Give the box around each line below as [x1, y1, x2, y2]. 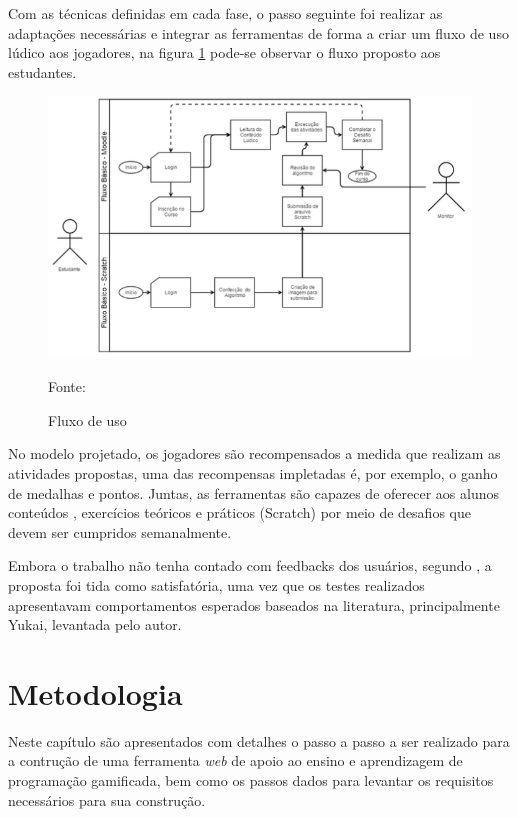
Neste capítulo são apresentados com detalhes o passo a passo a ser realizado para [8, 730, 510, 751]
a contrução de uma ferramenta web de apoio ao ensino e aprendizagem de [8, 750, 463, 771]
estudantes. [8, 61, 77, 82]
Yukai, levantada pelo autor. [8, 614, 182, 635]
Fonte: [48, 376, 86, 397]
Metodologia [8, 672, 183, 713]
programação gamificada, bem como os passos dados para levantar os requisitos [8, 770, 494, 791]
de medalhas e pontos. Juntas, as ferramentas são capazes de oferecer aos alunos [8, 482, 499, 503]
